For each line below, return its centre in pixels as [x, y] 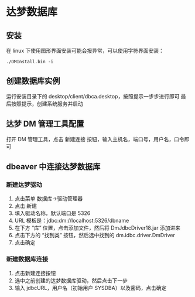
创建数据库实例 [33, 81]
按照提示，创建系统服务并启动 [47, 104]
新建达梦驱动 [24, 185]
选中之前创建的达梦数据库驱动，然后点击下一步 [71, 280]
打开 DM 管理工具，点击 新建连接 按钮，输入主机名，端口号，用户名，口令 [95, 139]
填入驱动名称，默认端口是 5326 [52, 213]
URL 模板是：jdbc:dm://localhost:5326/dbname [72, 221]
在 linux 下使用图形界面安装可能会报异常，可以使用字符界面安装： [85, 51]
